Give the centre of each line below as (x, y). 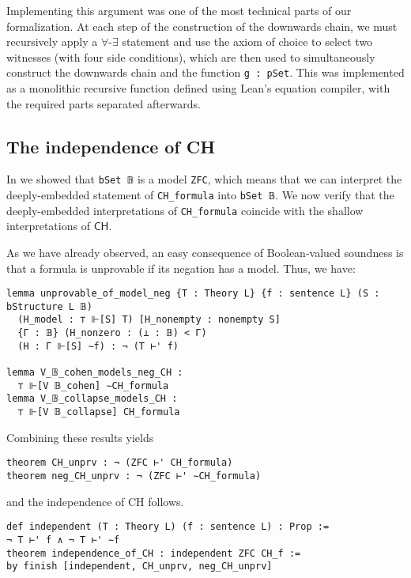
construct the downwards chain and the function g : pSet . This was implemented (205, 72)
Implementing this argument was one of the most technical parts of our (179, 10)
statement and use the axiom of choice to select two (247, 42)
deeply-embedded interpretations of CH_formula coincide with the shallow (185, 210)
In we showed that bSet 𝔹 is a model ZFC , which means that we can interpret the (204, 179)
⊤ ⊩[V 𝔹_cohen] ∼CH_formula (93, 385)
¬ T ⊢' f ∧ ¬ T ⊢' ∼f (63, 540)
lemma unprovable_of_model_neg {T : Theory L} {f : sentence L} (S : (193, 294)
